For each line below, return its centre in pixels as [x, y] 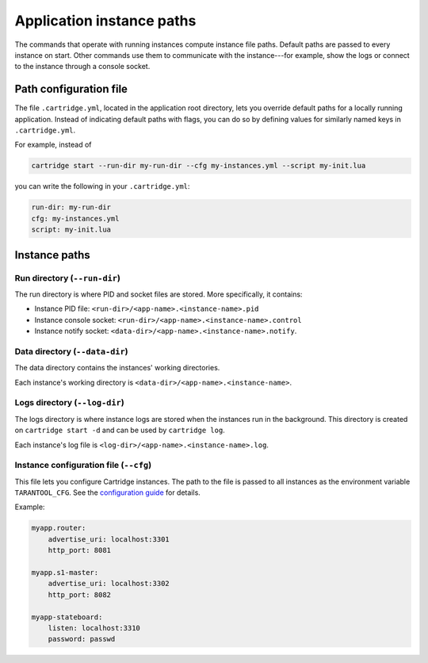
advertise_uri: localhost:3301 [109, 539]
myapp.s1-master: [65, 572]
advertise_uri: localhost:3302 [109, 584]
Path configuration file [71, 89]
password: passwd [82, 639]
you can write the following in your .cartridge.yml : [102, 186]
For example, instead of [53, 145]
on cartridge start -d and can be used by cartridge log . [120, 430]
